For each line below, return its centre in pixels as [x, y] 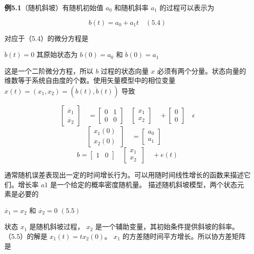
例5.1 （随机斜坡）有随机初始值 [54, 7]
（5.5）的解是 [26, 236]
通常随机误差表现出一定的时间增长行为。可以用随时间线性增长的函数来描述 [124, 174]
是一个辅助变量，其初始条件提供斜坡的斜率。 [167, 226]
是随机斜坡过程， [57, 226]
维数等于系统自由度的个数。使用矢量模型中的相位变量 [90, 80]
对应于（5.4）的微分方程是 [46, 38]
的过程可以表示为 [187, 7]
